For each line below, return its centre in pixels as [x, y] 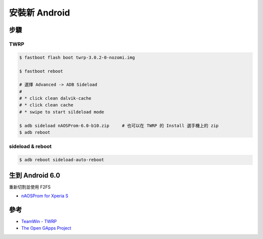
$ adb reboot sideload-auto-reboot [62, 160]
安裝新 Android [39, 13]
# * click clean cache [46, 105]
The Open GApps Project [46, 228]
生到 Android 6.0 [35, 175]
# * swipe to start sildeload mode [62, 112]
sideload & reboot [30, 147]
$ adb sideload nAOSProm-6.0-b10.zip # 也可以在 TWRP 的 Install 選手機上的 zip [119, 126]
